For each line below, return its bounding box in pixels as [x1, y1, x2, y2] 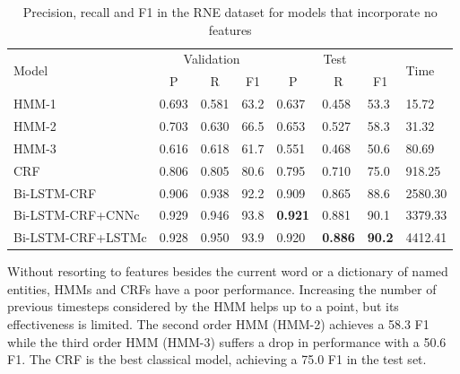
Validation [183, 49, 240, 68]
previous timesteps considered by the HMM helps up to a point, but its [7, 297, 399, 316]
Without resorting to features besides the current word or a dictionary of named [7, 262, 448, 281]
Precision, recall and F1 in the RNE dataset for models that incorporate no [22, 3, 438, 21]
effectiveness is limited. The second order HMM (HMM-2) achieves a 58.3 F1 [7, 315, 430, 334]
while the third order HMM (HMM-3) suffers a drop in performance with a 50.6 [7, 332, 447, 351]
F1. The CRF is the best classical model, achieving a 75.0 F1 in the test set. [7, 350, 427, 369]
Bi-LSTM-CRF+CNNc [13, 205, 140, 224]
